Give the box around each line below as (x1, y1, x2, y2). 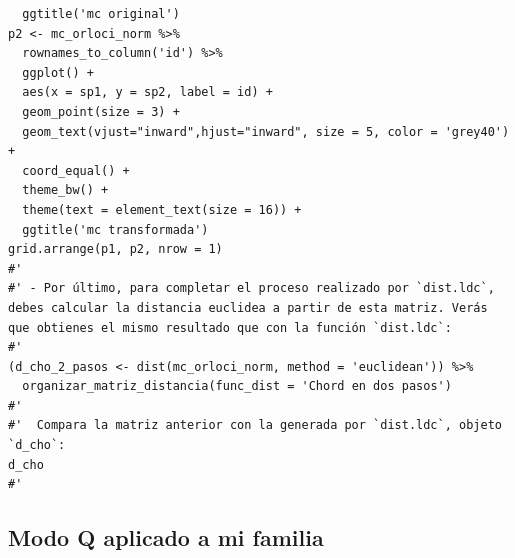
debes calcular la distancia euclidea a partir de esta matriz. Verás (8, 300, 488, 315)
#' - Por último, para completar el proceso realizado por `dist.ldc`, (8, 281, 495, 296)
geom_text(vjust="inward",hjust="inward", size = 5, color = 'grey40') (22, 124, 510, 139)
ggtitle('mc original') (22, 7, 180, 21)
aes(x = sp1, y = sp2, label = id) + (22, 85, 273, 100)
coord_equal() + (22, 163, 130, 178)
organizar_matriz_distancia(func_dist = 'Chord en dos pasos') (22, 379, 452, 394)
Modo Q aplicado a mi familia (8, 522, 324, 553)
